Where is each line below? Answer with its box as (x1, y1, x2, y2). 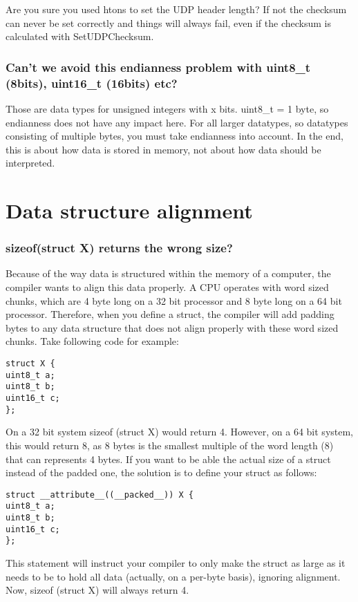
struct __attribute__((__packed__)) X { (6, 489, 194, 500)
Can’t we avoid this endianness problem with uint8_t (6, 58, 311, 75)
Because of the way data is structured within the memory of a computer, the (6, 266, 331, 281)
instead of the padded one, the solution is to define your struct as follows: (6, 465, 317, 480)
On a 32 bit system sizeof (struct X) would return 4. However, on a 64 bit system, (6, 424, 354, 439)
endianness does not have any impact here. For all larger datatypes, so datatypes (6, 115, 348, 129)
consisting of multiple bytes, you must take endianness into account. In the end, (6, 129, 343, 143)
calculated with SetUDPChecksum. (6, 29, 154, 44)
